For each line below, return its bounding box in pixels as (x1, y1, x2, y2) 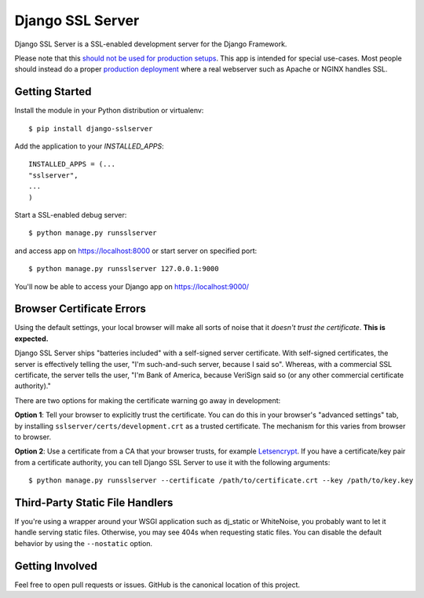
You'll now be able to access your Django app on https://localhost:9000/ (14, 281, 250, 291)
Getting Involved (14, 559, 97, 573)
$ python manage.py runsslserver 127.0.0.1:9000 (28, 264, 219, 273)
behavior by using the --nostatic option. (14, 538, 153, 548)
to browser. (14, 432, 51, 442)
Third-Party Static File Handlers (14, 496, 174, 509)
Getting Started (14, 85, 92, 98)
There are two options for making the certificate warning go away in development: (14, 395, 281, 405)
